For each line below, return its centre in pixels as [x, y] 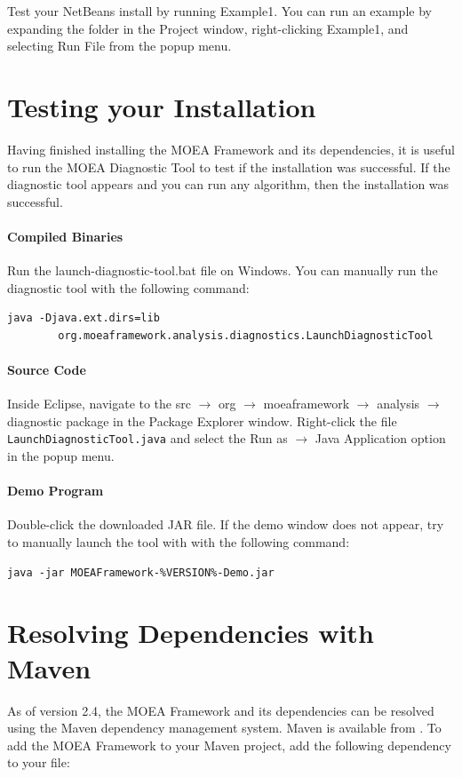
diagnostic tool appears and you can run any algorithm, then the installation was [228, 184]
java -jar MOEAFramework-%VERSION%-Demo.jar [141, 572]
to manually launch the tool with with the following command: [179, 542]
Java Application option [380, 438]
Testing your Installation [162, 106]
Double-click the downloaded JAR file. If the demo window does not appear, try [226, 524]
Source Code [47, 370]
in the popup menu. [61, 456]
